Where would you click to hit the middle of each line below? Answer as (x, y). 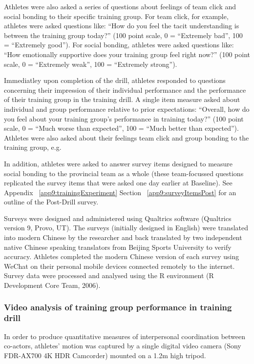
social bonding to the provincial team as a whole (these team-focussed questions (124, 173)
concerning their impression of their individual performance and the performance (125, 90)
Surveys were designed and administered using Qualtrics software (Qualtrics (118, 218)
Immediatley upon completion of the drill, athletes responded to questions (115, 80)
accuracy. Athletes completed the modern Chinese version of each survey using (122, 256)
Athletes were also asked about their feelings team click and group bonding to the (127, 137)
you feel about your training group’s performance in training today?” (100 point (124, 118)
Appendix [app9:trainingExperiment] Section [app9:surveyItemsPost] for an (120, 192)
